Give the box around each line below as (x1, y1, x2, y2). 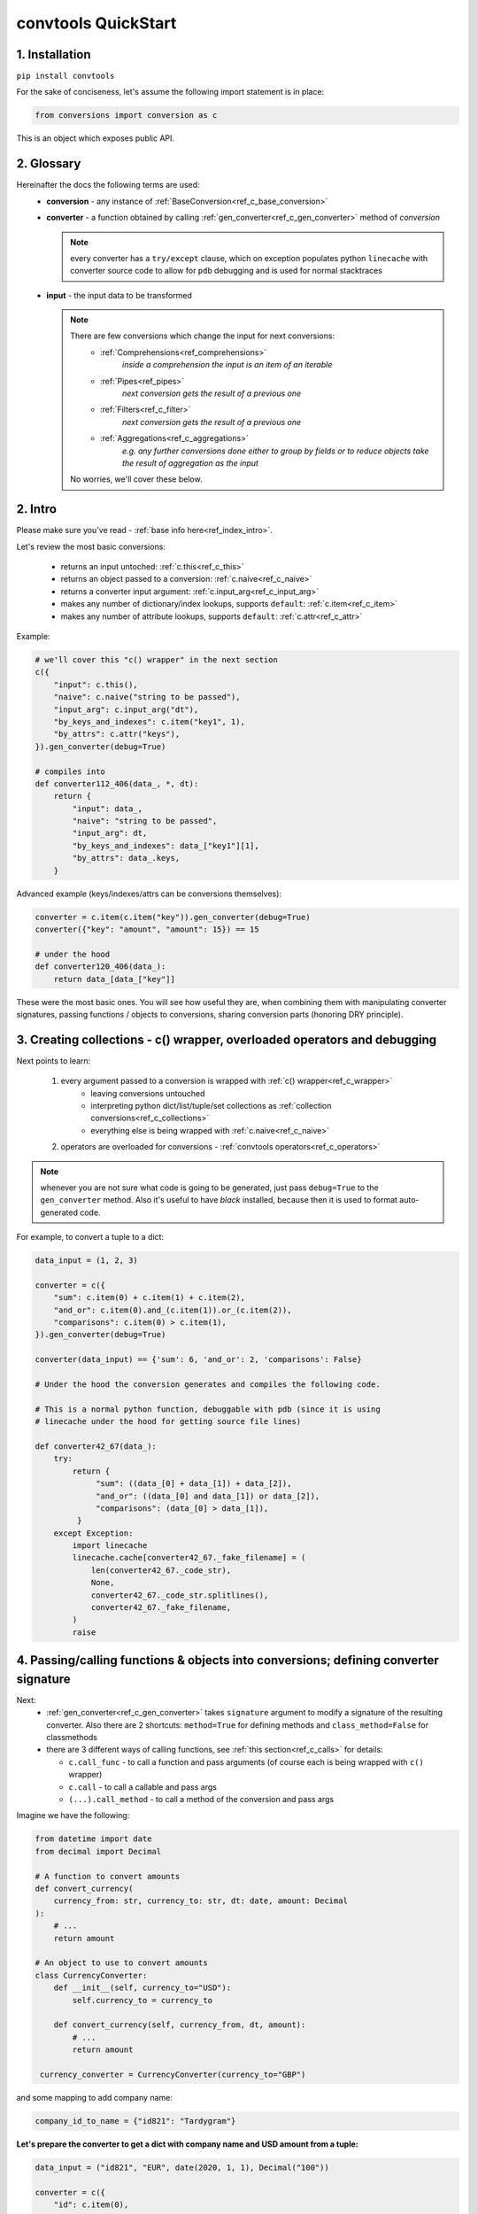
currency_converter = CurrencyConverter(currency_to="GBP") (40, 2069, 306, 2079)
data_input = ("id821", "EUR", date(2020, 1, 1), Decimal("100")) (35, 2162, 329, 2172)
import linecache (72, 1541, 148, 1551)
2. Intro (16, 501, 58, 517)
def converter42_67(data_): (35, 1441, 157, 1451)
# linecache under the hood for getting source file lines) (35, 1417, 302, 1427)
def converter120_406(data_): (35, 962, 166, 972)
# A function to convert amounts (35, 1871, 181, 1881)
